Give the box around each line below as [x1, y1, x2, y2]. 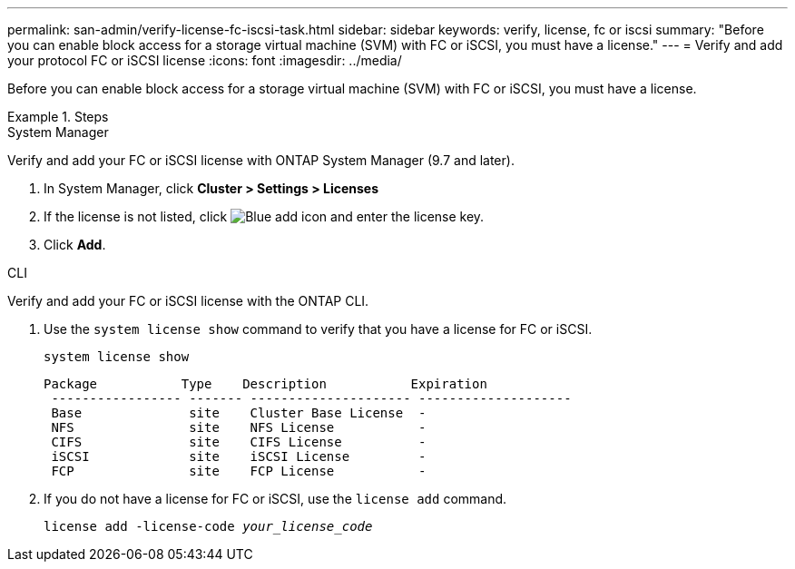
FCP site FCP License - [51, 464, 427, 478]
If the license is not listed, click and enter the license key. [44, 209, 485, 224]
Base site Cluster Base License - [51, 406, 427, 420]
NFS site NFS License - [51, 420, 427, 435]
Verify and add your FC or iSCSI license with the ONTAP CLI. [7, 293, 369, 309]
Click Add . [44, 237, 106, 252]
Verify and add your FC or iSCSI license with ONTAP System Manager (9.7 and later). [7, 152, 515, 168]
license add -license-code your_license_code [44, 519, 373, 534]
